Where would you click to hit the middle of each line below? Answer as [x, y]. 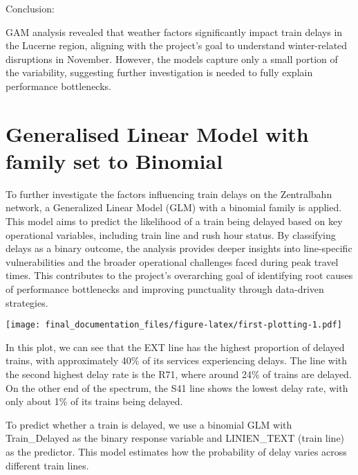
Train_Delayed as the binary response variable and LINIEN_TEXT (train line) [175, 438]
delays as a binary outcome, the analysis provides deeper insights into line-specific [179, 248]
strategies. [27, 302]
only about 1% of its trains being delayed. [94, 401]
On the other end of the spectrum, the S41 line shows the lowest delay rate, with [177, 387]
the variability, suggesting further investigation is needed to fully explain [159, 72]
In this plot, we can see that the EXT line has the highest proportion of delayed [175, 347]
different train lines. [47, 465]
